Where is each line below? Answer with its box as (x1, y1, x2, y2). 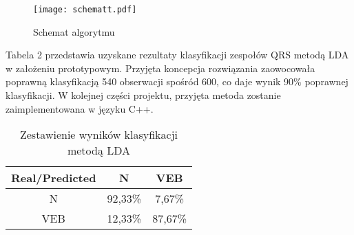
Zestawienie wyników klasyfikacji (19, 126, 178, 143)
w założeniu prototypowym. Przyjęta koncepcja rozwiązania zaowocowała (6, 60, 315, 75)
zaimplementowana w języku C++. (6, 101, 154, 115)
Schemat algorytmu (33, 24, 115, 38)
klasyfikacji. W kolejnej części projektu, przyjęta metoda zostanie (6, 88, 281, 102)
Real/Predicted (11, 170, 96, 186)
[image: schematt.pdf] (33, 5, 137, 14)
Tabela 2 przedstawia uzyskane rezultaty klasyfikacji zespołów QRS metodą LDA (6, 47, 349, 62)
